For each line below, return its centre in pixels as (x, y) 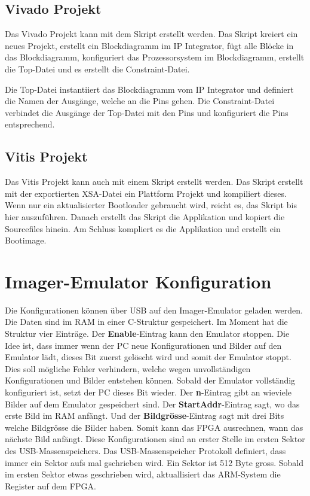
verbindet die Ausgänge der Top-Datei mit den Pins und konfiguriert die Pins (147, 112)
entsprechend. (30, 124)
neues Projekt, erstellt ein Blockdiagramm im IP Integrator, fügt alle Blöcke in (149, 45)
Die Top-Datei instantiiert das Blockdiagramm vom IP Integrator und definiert (149, 89)
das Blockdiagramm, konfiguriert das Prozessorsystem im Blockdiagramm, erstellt (155, 57)
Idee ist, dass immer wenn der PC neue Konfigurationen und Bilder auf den (143, 345)
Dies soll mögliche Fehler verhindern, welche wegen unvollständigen (128, 368)
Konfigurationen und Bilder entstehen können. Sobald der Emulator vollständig (150, 380)
